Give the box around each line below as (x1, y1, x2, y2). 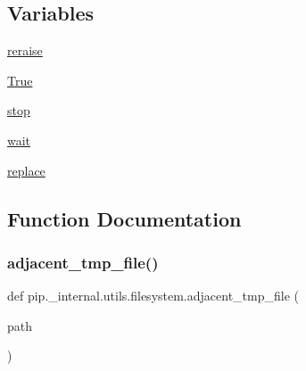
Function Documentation (7, 204, 242, 232)
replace (7, 161, 45, 179)
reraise (7, 41, 43, 60)
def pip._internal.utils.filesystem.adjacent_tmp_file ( (7, 286, 299, 305)
